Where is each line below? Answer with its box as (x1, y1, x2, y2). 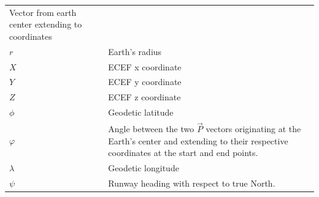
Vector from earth (9, 6, 77, 18)
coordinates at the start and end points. (108, 146, 258, 159)
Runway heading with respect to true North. (108, 177, 275, 190)
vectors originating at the (206, 122, 301, 135)
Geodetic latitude (108, 106, 174, 119)
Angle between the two (108, 122, 194, 135)
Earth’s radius (108, 45, 162, 58)
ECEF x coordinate (108, 60, 182, 73)
